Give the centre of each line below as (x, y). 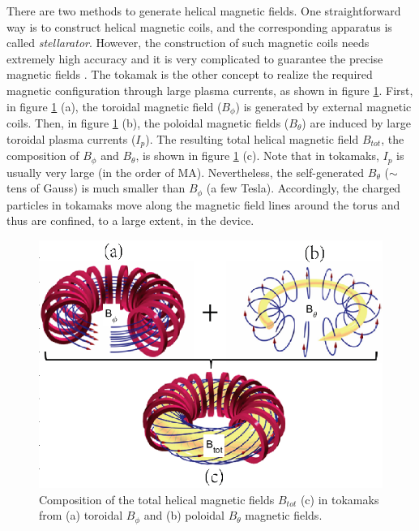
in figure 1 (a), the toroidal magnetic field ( (114, 106)
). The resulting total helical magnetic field (252, 138)
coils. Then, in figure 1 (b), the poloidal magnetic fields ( (148, 123)
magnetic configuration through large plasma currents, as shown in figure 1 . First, (210, 90)
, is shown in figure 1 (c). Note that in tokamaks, (257, 155)
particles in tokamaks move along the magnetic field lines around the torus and (203, 204)
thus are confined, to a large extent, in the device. (130, 220)
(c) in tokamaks (340, 499)
